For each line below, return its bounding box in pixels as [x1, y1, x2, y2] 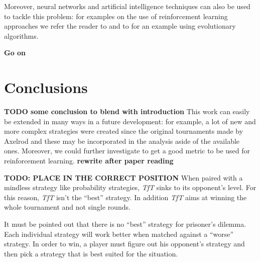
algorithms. [4, 30, 39, 41]
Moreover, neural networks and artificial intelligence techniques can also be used [4, 1, 250, 11]
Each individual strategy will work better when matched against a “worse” [4, 228, 234, 239]
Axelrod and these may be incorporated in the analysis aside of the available [4, 135, 240, 146]
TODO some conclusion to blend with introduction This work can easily [4, 106, 250, 117]
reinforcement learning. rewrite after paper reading [4, 155, 174, 166]
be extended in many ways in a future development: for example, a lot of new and [4, 116, 256, 126]
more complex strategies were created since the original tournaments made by [4, 126, 243, 136]
